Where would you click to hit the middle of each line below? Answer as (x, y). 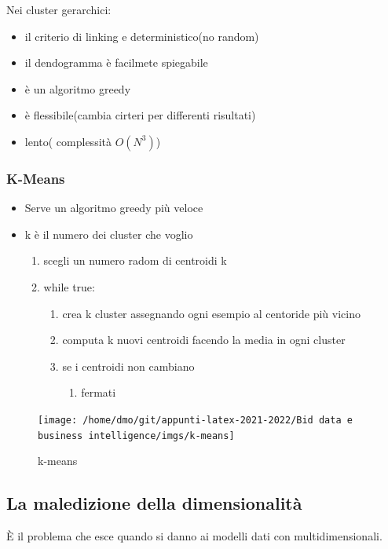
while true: (69, 286)
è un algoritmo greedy (78, 88)
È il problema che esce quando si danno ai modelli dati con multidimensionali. (194, 536)
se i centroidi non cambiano (128, 366)
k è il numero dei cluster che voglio (109, 234)
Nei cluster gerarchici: (59, 9)
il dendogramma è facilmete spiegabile (116, 62)
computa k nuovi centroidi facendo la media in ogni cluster (204, 340)
